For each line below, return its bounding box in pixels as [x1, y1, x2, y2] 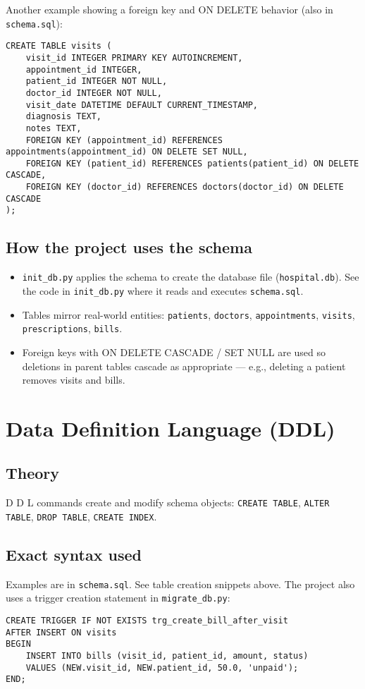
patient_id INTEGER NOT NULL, [25, 76, 168, 87]
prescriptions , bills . [22, 321, 123, 336]
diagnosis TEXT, [25, 111, 102, 122]
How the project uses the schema [6, 236, 252, 258]
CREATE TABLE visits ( [6, 41, 112, 51]
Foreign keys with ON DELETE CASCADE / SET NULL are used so [22, 344, 326, 359]
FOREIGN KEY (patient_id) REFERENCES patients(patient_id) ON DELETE [25, 158, 359, 169]
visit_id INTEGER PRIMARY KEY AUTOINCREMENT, [25, 52, 243, 63]
